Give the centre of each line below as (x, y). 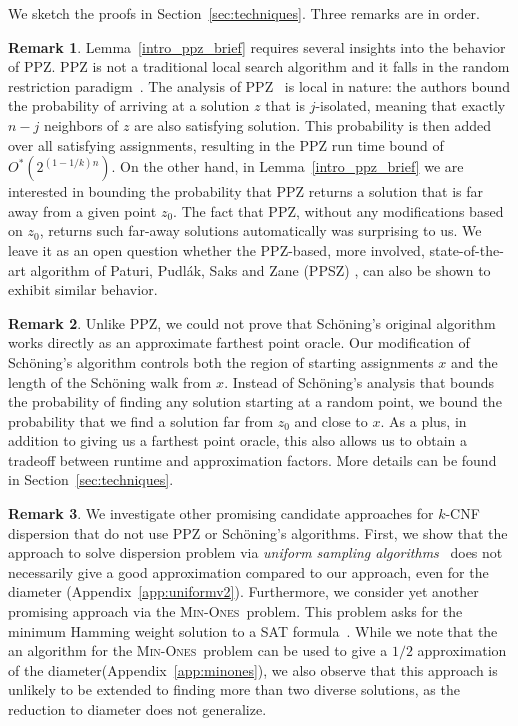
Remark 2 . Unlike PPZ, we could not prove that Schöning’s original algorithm (252, 322)
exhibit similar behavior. (83, 289)
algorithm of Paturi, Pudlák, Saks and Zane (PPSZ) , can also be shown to (260, 269)
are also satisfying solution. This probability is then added (313, 124)
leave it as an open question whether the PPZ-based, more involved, (216, 249)
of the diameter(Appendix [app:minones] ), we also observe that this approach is (253, 669)
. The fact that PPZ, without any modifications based (338, 210)
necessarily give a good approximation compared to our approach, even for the (248, 571)
